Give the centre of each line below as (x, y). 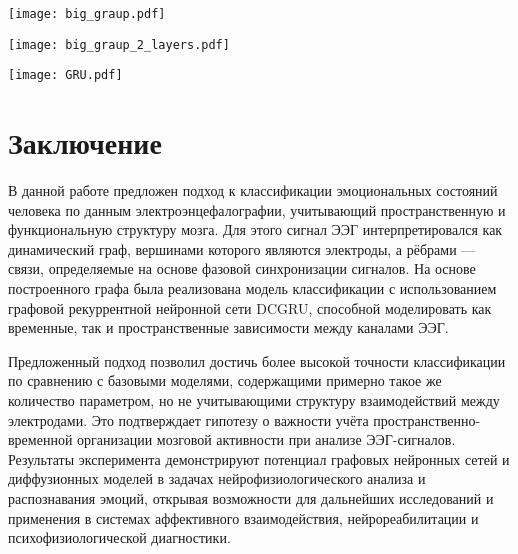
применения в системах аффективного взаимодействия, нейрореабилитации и (243, 517)
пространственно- (427, 419)
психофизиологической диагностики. (119, 537)
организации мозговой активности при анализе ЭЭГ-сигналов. (266, 439)
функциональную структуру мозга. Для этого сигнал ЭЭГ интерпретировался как (255, 229)
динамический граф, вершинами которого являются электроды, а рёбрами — (242, 248)
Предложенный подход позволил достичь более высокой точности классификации (257, 360)
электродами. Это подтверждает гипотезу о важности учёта (188, 419)
